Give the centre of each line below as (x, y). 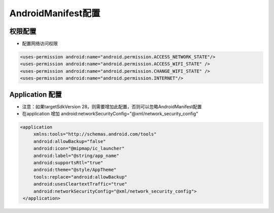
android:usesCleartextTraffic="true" (80, 184)
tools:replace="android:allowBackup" (80, 177)
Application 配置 (36, 94)
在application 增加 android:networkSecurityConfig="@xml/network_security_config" (110, 114)
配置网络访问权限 (40, 44)
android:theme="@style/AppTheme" (75, 170)
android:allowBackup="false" (70, 141)
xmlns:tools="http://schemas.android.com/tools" (95, 134)
